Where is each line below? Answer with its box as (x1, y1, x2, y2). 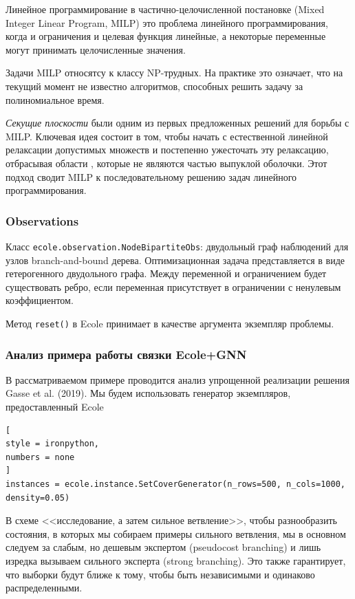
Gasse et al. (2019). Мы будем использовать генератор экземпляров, (6, 386, 291, 400)
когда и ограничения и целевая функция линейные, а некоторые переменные (6, 29, 326, 43)
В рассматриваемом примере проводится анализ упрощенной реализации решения (6, 372, 349, 386)
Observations (6, 212, 79, 229)
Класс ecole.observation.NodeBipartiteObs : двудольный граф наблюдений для (6, 239, 349, 253)
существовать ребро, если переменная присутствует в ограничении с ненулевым (6, 279, 341, 294)
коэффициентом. (6, 293, 74, 307)
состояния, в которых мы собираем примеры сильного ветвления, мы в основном (6, 526, 346, 541)
